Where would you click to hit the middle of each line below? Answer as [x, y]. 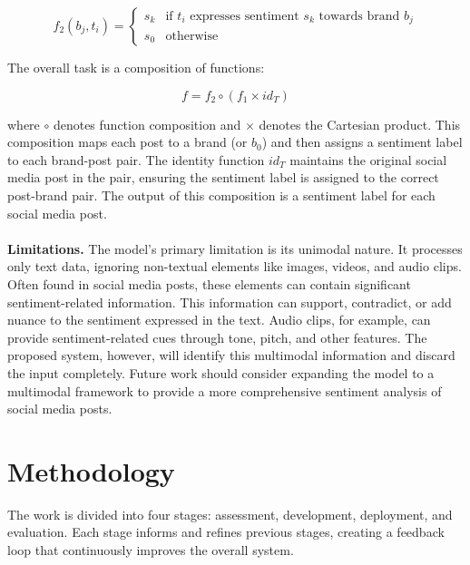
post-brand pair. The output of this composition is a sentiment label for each [221, 195]
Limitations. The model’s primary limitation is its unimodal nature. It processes [235, 248]
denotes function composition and [147, 124]
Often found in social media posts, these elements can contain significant [209, 283]
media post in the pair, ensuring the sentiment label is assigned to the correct [223, 177]
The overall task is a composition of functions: [136, 67]
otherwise [192, 36]
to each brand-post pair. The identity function [136, 159]
